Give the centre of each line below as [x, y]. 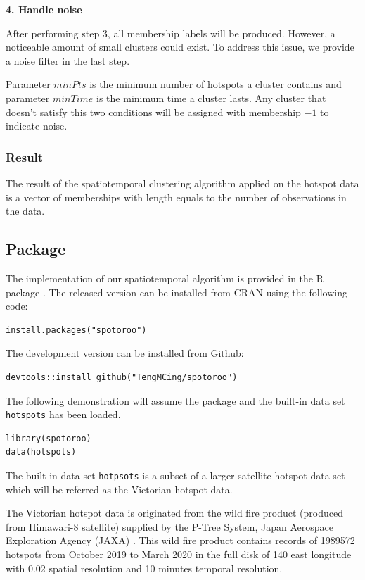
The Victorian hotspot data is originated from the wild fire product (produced [174, 513]
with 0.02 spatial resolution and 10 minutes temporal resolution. [144, 568]
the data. [25, 211]
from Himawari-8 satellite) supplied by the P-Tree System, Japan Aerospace [169, 526]
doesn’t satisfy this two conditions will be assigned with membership [153, 112]
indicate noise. [37, 126]
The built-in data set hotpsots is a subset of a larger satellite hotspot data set [175, 475]
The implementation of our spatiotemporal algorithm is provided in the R [165, 278]
